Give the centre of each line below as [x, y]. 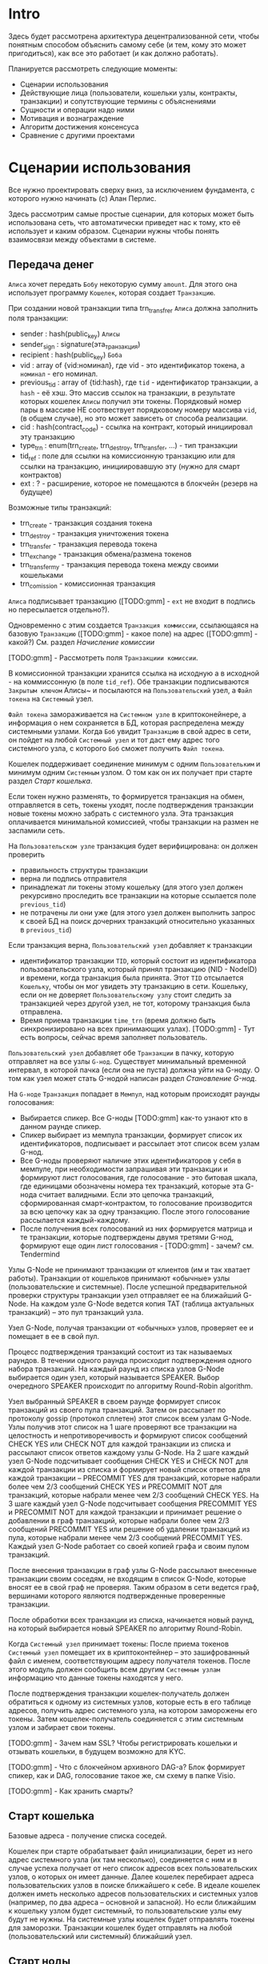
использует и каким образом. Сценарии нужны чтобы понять [114, 231]
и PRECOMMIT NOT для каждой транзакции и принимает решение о [125, 1512]
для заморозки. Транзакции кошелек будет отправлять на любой [120, 1927]
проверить [27, 854]
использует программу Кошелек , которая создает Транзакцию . [112, 292]
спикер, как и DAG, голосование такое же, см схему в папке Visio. [122, 1775]
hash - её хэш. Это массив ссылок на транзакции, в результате [128, 393]
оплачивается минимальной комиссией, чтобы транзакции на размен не [134, 821]
